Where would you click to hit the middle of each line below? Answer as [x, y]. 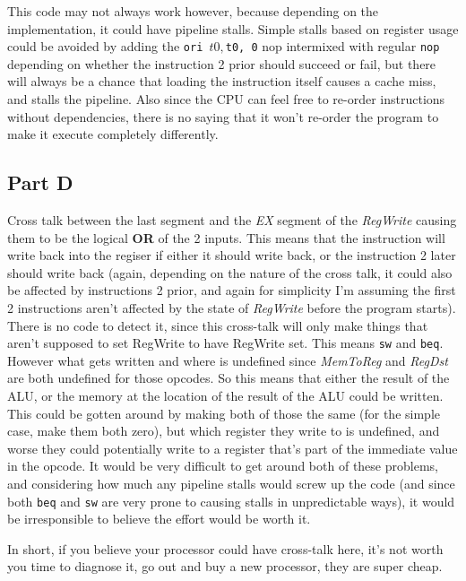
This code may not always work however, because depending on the [193, 11]
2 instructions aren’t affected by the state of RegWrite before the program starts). [232, 307]
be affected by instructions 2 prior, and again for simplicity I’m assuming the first [232, 290]
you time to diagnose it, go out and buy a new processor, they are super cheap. [225, 566]
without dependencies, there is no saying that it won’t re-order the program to [223, 116]
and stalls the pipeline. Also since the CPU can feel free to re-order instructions [226, 99]
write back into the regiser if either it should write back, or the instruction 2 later [232, 255]
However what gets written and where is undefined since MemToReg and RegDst [228, 360]
